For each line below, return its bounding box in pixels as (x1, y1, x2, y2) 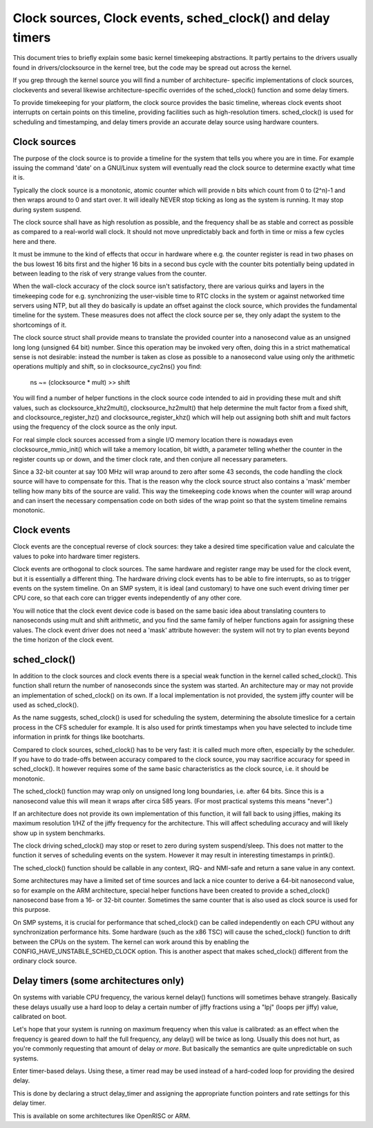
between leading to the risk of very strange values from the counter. (12, 269, 207, 278)
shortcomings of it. (12, 321, 67, 329)
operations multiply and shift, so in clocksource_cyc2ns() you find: (12, 363, 202, 371)
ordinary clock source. (12, 957, 77, 965)
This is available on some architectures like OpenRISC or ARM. (12, 1111, 191, 1120)
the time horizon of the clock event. (12, 635, 114, 644)
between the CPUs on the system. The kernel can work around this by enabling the (12, 937, 249, 946)
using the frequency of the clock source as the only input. (12, 423, 178, 431)
